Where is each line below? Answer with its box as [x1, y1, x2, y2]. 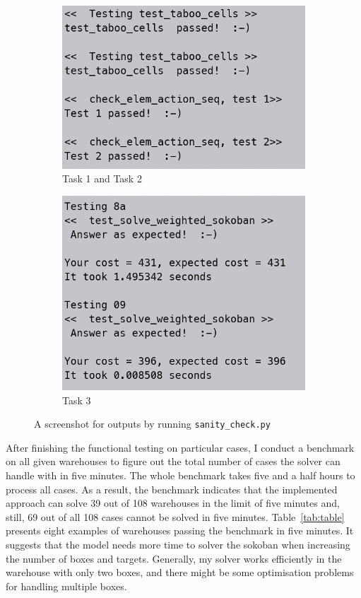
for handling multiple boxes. [6, 578, 127, 593]
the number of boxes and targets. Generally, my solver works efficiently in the [6, 551, 342, 565]
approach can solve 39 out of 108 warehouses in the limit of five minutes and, [6, 496, 340, 510]
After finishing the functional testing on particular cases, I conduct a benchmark [6, 440, 355, 455]
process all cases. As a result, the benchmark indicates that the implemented [6, 481, 338, 496]
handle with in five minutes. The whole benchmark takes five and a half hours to [6, 467, 355, 482]
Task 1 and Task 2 [62, 171, 142, 186]
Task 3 [62, 392, 91, 407]
